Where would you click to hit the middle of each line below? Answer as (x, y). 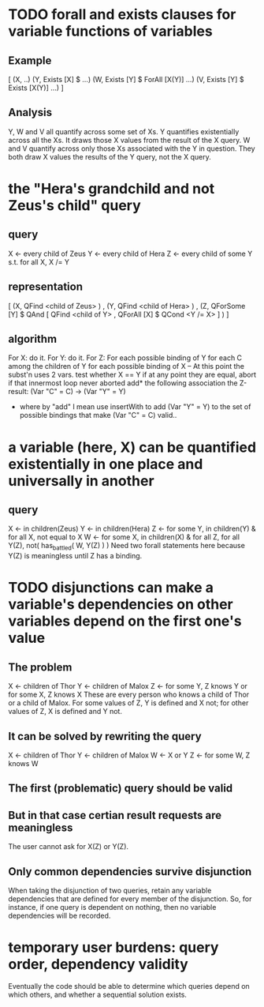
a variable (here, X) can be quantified (132, 447)
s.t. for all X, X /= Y (39, 261)
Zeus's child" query (75, 205)
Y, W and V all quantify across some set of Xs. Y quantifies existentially (124, 131)
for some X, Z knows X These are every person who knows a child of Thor (129, 695)
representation (45, 287)
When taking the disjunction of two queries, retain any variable (110, 891)
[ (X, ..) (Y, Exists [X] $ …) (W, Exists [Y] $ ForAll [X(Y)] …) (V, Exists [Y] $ (126, 79)
